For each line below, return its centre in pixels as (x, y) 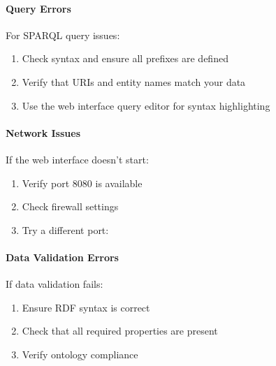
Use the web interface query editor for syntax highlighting (146, 105)
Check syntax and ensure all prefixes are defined (125, 58)
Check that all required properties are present (120, 331)
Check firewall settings (70, 206)
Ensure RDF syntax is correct (86, 307)
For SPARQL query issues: (63, 35)
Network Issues (43, 132)
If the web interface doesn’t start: (77, 159)
